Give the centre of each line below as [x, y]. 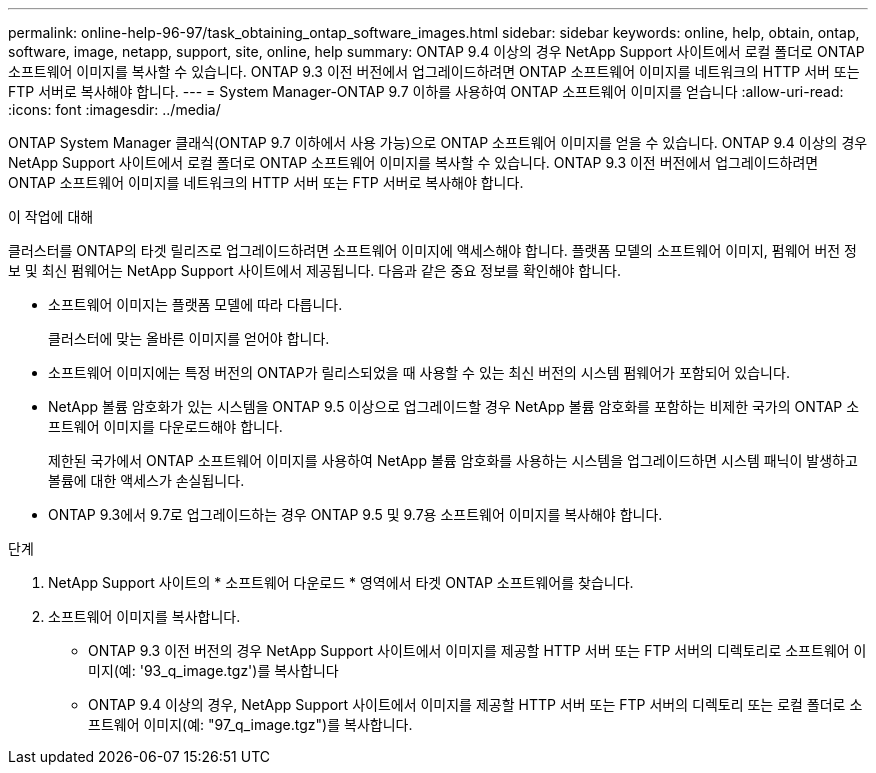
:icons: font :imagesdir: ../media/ [114, 109]
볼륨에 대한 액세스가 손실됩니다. [146, 480]
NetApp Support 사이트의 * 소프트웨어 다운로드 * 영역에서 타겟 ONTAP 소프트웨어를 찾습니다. [341, 582]
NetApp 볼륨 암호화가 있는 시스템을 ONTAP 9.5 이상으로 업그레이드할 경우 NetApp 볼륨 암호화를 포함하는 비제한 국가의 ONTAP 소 [454, 406]
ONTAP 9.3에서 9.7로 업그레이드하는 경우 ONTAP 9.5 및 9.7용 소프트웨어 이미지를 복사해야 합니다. [355, 514]
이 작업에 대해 [51, 216]
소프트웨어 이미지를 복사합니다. [144, 616]
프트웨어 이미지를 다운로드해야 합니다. [165, 426]
